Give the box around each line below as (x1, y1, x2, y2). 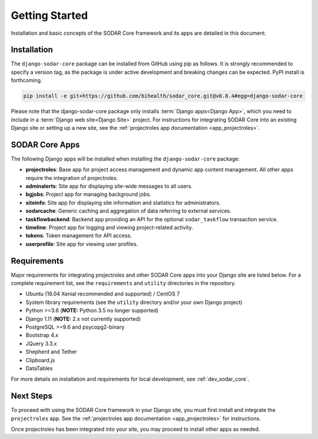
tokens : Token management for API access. (25, 232, 132, 239)
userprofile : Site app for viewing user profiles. (25, 240, 138, 247)
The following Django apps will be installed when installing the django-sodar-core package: (11, 155, 240, 162)
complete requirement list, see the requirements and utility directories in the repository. (11, 280, 236, 287)
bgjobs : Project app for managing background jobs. (25, 191, 151, 198)
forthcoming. (11, 77, 42, 84)
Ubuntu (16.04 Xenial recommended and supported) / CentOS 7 (25, 290, 180, 297)
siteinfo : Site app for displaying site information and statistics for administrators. (25, 199, 221, 206)
